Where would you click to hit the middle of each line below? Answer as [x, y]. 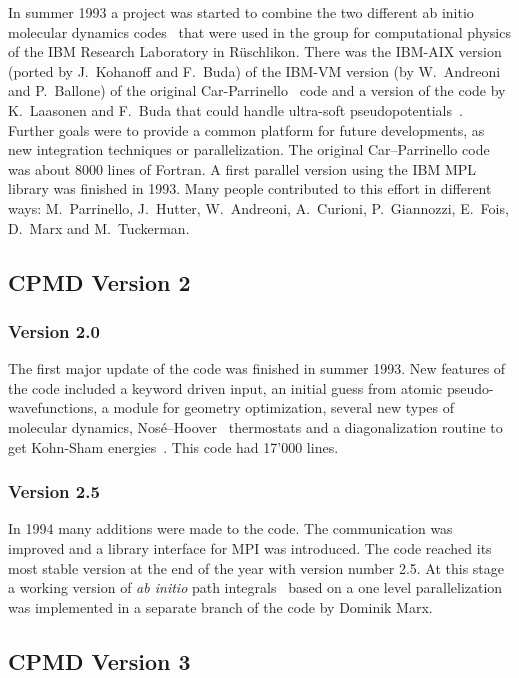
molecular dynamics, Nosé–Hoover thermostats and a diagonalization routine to [255, 426]
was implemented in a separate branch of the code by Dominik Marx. [220, 606]
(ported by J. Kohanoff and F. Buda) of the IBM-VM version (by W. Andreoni [254, 70]
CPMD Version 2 [99, 281]
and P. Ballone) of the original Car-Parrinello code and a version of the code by [257, 90]
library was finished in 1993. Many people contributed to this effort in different [250, 188]
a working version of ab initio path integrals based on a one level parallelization [255, 587]
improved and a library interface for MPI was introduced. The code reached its [250, 547]
